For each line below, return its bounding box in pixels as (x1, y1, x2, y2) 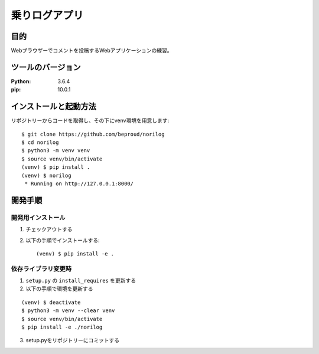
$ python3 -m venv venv (21, 147, 90, 154)
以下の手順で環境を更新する (25, 285, 93, 292)
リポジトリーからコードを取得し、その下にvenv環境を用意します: (11, 117, 170, 124)
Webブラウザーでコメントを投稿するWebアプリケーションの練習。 (11, 47, 172, 54)
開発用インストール (11, 213, 66, 221)
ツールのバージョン (11, 62, 81, 72)
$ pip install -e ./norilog (21, 324, 103, 330)
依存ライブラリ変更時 (11, 264, 72, 273)
